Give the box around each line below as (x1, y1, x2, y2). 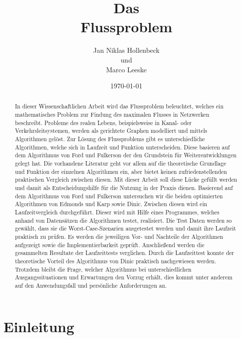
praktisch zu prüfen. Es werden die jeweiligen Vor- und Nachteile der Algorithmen (15, 232, 223, 240)
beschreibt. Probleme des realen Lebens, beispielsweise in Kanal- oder (15, 118, 192, 127)
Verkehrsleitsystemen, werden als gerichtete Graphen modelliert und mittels (15, 127, 207, 135)
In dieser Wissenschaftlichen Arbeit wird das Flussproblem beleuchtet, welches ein (15, 102, 224, 110)
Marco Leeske (106, 64, 147, 74)
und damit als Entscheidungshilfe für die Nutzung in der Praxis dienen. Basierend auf (15, 184, 233, 192)
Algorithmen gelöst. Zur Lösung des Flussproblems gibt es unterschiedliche (15, 135, 205, 143)
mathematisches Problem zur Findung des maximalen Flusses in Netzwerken (15, 110, 209, 119)
